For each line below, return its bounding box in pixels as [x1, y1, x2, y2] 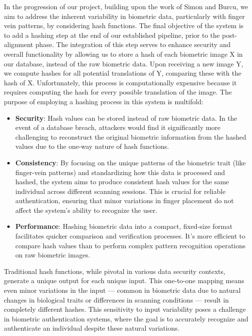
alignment [4, 39, 34, 49]
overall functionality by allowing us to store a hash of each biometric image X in [4, 48, 243, 59]
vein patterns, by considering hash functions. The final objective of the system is [4, 20, 244, 31]
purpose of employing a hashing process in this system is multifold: [4, 96, 203, 106]
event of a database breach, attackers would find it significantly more [15, 122, 221, 132]
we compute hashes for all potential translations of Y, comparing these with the [4, 68, 241, 78]
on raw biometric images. [15, 250, 90, 260]
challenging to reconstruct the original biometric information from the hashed [15, 131, 247, 142]
